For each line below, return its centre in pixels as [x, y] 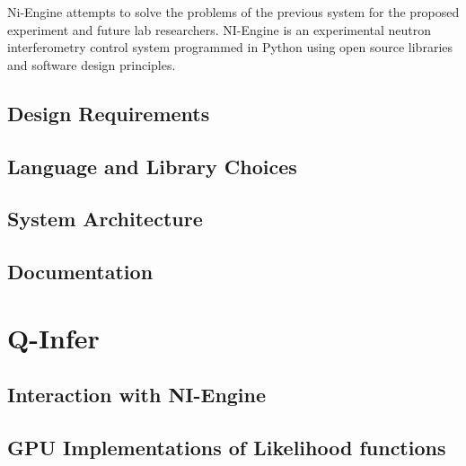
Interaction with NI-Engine [137, 395]
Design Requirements [109, 113]
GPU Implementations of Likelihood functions [227, 448]
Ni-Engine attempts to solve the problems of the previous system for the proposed [233, 12]
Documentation [80, 272]
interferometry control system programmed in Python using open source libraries [230, 47]
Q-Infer [53, 337]
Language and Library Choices [152, 166]
